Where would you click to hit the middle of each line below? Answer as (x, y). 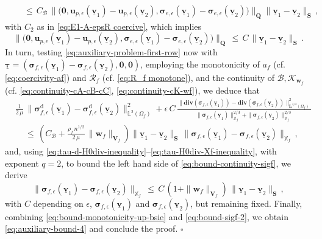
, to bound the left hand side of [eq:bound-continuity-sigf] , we (176, 163)
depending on (58, 203)
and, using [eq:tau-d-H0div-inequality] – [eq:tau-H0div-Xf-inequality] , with (141, 151)
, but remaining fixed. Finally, (246, 203)
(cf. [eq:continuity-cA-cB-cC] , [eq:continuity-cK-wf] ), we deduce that (132, 90)
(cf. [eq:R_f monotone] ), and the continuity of (188, 77)
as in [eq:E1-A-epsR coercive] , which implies (119, 26)
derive (16, 175)
